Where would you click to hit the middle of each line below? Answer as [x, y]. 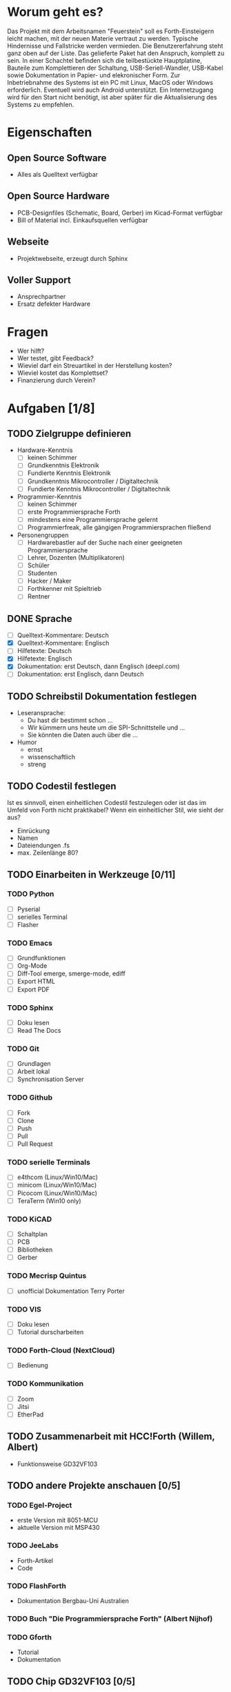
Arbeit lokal [33, 1071]
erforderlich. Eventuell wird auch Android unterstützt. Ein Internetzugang [110, 90]
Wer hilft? [31, 351]
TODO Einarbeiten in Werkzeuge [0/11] [91, 874]
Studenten [42, 573]
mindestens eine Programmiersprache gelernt [93, 519]
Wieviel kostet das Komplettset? [62, 373]
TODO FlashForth [37, 1586]
